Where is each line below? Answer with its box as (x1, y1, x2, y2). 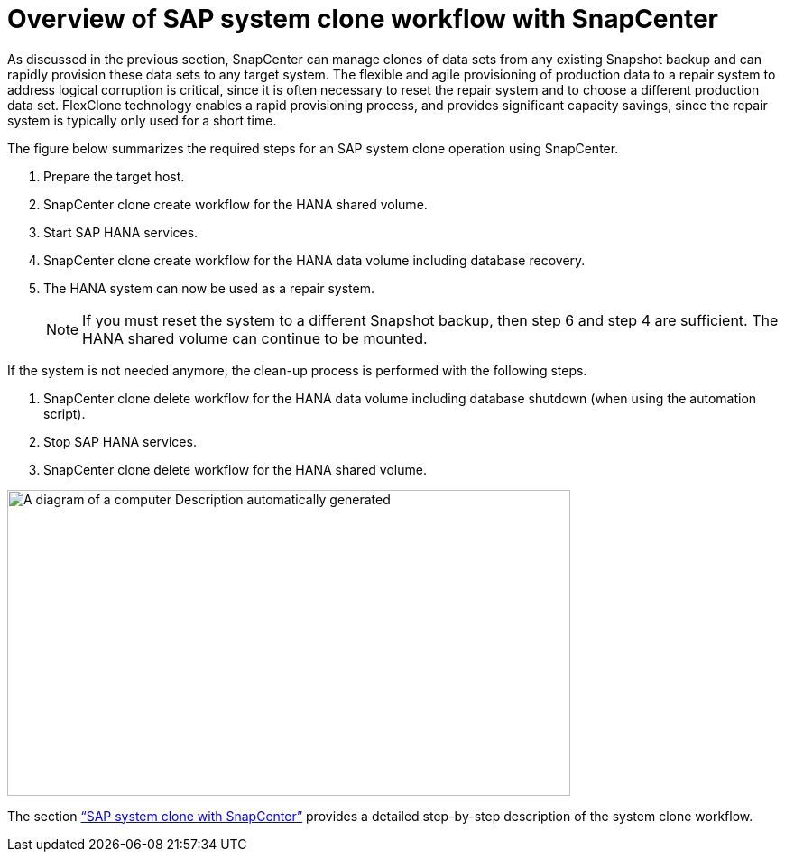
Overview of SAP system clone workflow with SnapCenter (7, 4, 719, 34)
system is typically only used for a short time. (7, 112, 277, 128)
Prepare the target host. (43, 168, 185, 184)
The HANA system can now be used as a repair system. (43, 280, 375, 296)
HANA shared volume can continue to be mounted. (82, 328, 428, 347)
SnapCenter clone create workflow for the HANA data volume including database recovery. (43, 252, 586, 268)
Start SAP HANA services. (43, 224, 199, 240)
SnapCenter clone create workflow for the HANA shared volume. (43, 196, 428, 212)
